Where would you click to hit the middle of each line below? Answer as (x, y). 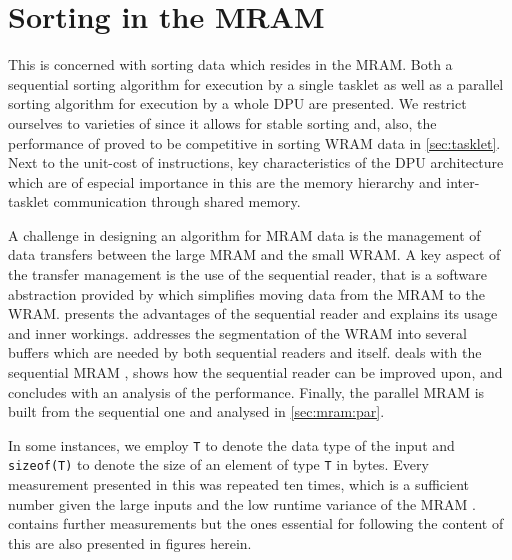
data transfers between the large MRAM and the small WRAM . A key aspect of (254, 254)
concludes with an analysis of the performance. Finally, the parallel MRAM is (246, 391)
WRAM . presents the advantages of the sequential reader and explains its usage (253, 313)
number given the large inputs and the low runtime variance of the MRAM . (242, 503)
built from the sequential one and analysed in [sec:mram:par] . (196, 411)
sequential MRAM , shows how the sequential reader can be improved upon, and (255, 372)
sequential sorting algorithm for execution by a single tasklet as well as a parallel (256, 83)
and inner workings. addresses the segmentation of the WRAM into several (237, 332)
